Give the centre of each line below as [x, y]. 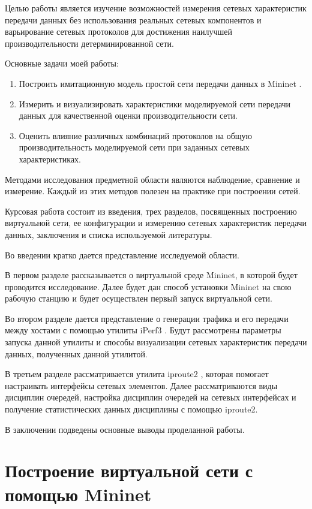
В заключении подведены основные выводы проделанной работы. [125, 429]
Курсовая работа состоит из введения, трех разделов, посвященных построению [151, 211]
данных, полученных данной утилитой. [76, 353]
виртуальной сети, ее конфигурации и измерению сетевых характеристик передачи [156, 223]
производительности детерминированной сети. [89, 43]
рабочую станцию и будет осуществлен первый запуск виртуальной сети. [139, 298]
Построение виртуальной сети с [129, 470]
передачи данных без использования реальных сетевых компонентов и [133, 19]
